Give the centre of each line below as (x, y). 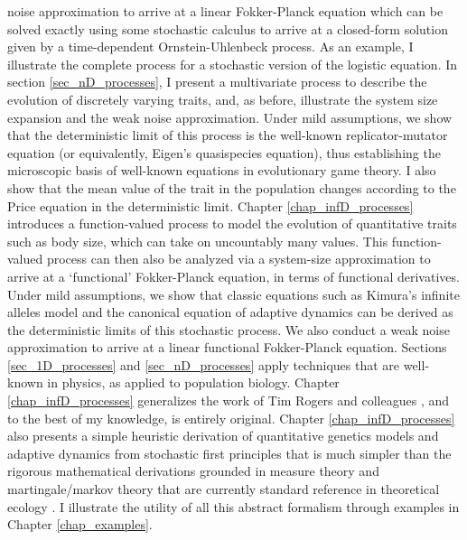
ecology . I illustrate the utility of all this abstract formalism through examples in (233, 506)
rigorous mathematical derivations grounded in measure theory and (193, 471)
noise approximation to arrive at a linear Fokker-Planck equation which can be (225, 11)
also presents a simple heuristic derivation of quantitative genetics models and (223, 436)
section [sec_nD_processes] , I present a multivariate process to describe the (217, 82)
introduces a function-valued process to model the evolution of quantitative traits (232, 223)
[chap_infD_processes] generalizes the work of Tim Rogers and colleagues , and (229, 400)
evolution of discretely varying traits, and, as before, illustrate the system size (223, 99)
